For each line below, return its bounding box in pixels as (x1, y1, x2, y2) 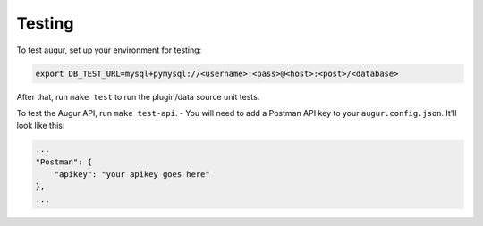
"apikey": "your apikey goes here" (54, 170, 210, 180)
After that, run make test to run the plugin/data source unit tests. (16, 91, 260, 102)
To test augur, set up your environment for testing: (16, 45, 202, 55)
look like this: (16, 121, 65, 131)
